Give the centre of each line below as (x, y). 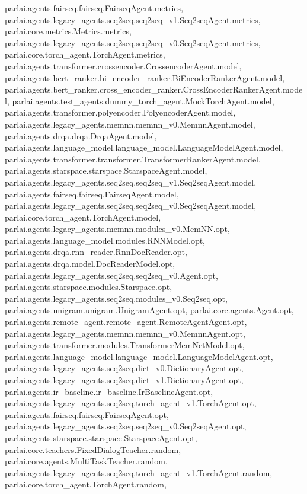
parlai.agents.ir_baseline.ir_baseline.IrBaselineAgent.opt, (109, 391)
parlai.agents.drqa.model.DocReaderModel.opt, (90, 264)
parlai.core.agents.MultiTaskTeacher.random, (86, 461)
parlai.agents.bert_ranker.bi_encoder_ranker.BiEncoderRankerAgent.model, (145, 77)
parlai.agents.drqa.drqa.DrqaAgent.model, (81, 136)
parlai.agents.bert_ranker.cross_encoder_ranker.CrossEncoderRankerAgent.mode (154, 89)
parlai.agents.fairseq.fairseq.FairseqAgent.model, (92, 194)
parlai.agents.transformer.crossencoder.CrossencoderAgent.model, (123, 66)
